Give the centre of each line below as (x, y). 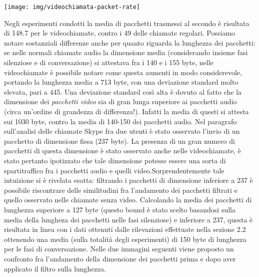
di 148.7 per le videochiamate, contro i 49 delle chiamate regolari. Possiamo (120, 33)
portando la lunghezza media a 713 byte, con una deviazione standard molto (121, 82)
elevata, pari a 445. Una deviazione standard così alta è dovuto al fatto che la (123, 91)
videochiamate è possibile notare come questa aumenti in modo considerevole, (123, 72)
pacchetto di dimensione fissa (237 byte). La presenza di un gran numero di (119, 141)
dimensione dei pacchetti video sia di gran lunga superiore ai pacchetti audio (120, 101)
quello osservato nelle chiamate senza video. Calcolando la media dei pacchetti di (128, 200)
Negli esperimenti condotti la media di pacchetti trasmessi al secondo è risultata (127, 23)
